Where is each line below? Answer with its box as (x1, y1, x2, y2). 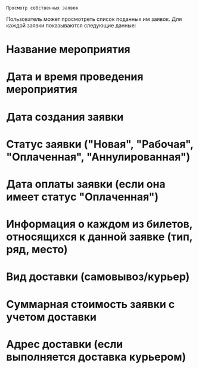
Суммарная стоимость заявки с (6, 297, 175, 311)
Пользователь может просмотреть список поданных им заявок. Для (6, 16, 182, 23)
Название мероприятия (6, 43, 131, 56)
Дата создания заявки (6, 110, 124, 124)
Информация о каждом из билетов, (6, 217, 193, 231)
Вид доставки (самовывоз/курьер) (6, 270, 190, 284)
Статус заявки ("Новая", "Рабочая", (6, 137, 194, 151)
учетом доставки (6, 310, 97, 324)
